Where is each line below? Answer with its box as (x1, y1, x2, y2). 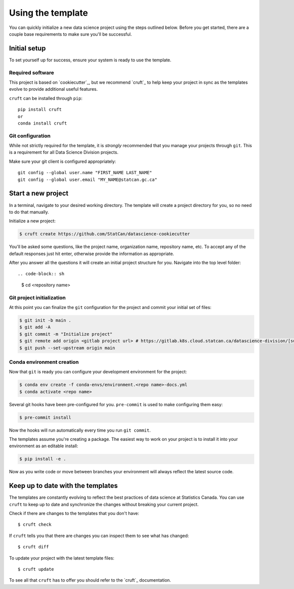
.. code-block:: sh (18, 271, 65, 277)
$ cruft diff (18, 544, 49, 550)
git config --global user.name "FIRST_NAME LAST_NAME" (18, 170, 152, 176)
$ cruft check (18, 522, 51, 527)
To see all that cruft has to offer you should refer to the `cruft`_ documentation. (9, 577, 171, 583)
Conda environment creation (9, 359, 79, 365)
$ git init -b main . (19, 317, 72, 323)
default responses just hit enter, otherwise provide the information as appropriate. (9, 251, 174, 256)
